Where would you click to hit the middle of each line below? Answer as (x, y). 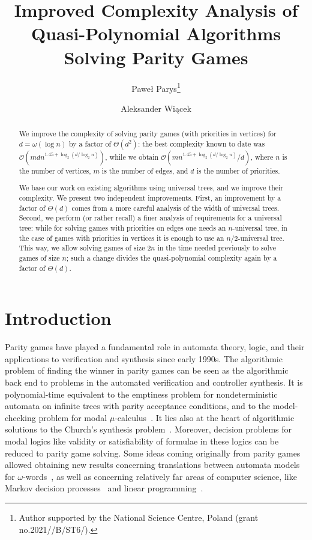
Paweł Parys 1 (156, 87)
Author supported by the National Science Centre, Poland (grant (139, 517)
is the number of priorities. (238, 170)
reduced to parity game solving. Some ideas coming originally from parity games (153, 453)
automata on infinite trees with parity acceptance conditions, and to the (138, 406)
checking (20, 417)
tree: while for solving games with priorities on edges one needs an (122, 228)
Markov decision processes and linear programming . (104, 488)
